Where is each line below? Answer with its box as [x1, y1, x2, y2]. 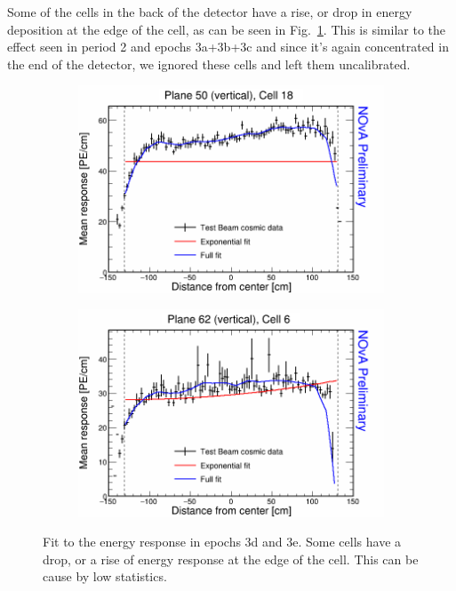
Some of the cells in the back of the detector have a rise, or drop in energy [7, 3, 412, 20]
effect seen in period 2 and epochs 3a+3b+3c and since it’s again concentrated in [7, 37, 449, 56]
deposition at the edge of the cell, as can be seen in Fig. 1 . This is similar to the [7, 20, 445, 38]
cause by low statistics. [43, 567, 167, 586]
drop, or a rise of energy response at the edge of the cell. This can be [43, 549, 419, 568]
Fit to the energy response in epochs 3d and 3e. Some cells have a [43, 532, 402, 551]
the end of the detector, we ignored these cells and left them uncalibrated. [7, 54, 411, 73]
